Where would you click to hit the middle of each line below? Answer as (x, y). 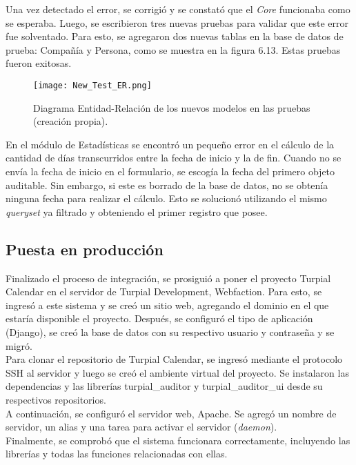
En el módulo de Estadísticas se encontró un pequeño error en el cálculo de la (170, 144)
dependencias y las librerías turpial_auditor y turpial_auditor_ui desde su (164, 386)
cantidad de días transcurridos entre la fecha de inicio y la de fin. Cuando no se (174, 158)
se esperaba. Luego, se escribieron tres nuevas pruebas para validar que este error (177, 22)
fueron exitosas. (39, 63)
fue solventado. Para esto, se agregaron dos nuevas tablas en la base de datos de (175, 36)
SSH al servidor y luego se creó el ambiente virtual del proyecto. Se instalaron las (177, 372)
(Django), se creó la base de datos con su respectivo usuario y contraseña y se (170, 332)
